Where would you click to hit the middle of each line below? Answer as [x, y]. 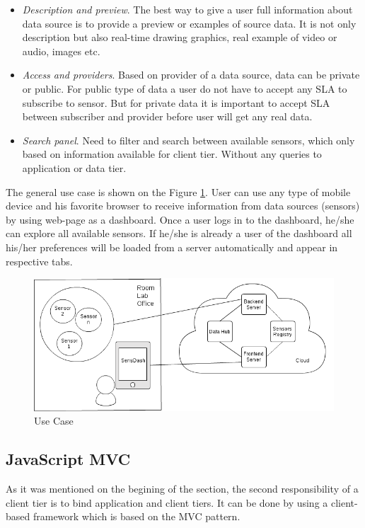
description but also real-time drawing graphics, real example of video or [180, 37]
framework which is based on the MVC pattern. [137, 516]
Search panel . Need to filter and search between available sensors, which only [189, 140]
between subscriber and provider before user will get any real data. [167, 116]
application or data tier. [74, 167]
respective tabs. [39, 261]
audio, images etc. [61, 51]
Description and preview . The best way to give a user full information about [187, 9]
